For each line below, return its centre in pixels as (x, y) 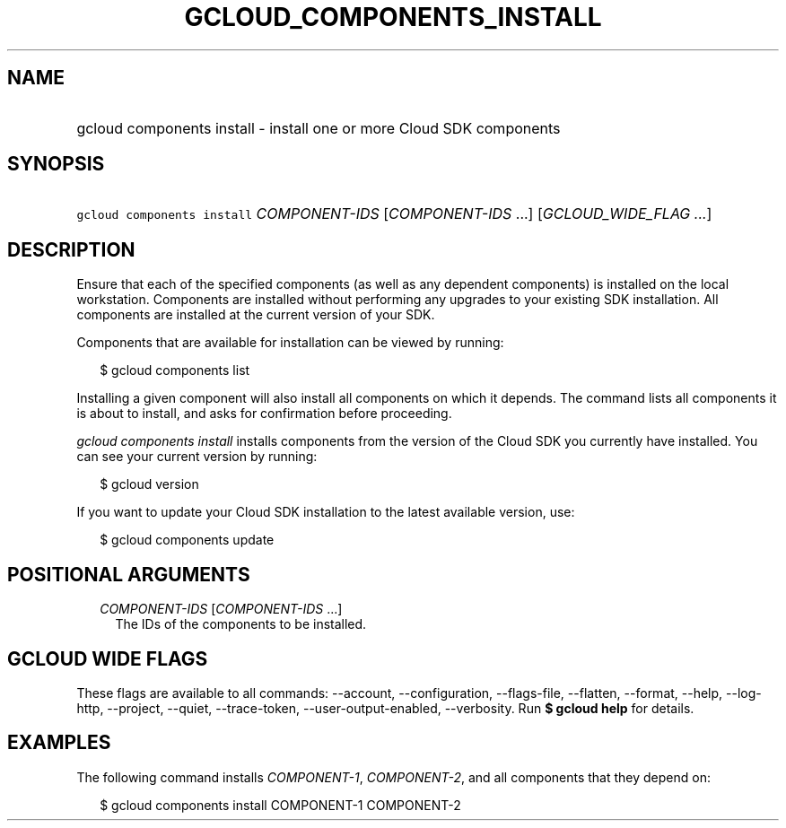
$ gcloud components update (187, 540)
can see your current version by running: (197, 457)
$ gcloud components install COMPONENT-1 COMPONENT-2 (280, 805)
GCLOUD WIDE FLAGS (108, 658)
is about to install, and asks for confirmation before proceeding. (264, 414)
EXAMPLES (59, 743)
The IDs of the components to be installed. (241, 624)
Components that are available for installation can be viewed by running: (290, 343)
